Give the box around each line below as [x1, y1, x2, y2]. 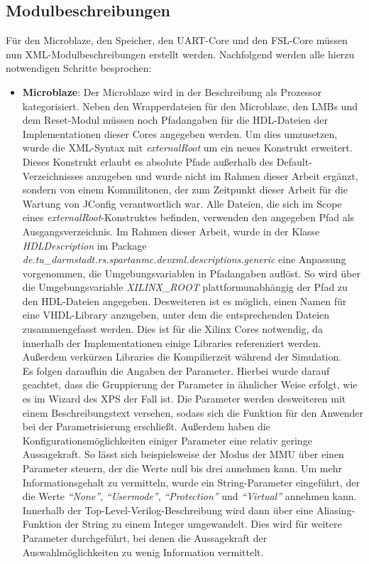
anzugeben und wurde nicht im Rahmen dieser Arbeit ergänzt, [86, 168, 358, 183]
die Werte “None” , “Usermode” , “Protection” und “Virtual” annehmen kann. [22, 489, 357, 504]
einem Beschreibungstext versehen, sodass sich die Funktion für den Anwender [22, 405, 363, 420]
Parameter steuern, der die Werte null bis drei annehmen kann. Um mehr [22, 461, 342, 476]
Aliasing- [316, 502, 356, 517]
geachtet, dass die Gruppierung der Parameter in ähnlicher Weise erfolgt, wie [22, 377, 358, 392]
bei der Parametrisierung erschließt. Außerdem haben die [22, 419, 270, 434]
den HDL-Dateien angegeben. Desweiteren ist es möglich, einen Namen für [22, 293, 347, 308]
